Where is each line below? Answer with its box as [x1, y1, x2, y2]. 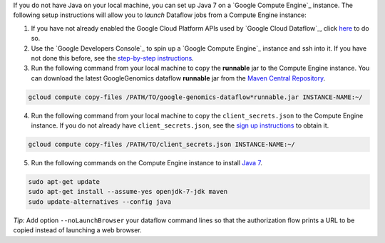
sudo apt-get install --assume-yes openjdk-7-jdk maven [28, 187, 228, 196]
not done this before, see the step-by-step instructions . [31, 53, 194, 62]
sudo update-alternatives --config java [28, 197, 171, 206]
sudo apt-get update [28, 178, 100, 186]
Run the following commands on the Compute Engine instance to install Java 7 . [31, 159, 263, 167]
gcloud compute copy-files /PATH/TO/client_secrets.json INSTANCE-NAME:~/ [28, 140, 296, 149]
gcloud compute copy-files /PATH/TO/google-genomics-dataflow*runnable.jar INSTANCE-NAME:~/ [28, 93, 363, 101]
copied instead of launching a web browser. [13, 226, 142, 234]
